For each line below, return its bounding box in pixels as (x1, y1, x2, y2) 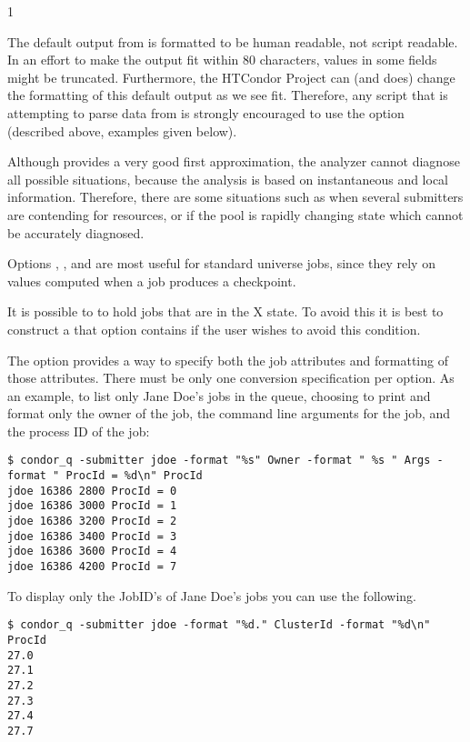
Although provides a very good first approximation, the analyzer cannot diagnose (7, 152, 460, 171)
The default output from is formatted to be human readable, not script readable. (7, 32, 458, 51)
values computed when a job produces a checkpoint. (7, 271, 296, 290)
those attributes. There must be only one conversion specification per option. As (7, 368, 455, 387)
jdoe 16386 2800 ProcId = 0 (7, 484, 177, 497)
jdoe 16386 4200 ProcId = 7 (7, 560, 177, 574)
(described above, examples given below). (7, 121, 237, 140)
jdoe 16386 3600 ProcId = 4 (7, 545, 177, 558)
